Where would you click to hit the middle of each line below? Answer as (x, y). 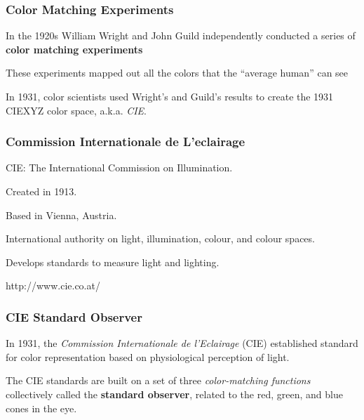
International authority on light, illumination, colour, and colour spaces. (160, 238)
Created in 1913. (41, 191)
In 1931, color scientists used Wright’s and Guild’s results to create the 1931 (170, 96)
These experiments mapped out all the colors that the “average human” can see (177, 73)
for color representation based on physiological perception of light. (148, 356)
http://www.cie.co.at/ (53, 286)
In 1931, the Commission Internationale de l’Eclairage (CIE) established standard (182, 343)
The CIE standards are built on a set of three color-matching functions (158, 380)
